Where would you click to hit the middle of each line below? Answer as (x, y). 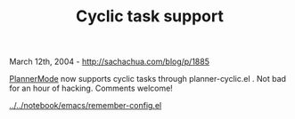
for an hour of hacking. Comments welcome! (91, 88)
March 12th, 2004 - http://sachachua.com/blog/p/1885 (109, 62)
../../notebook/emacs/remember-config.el (86, 106)
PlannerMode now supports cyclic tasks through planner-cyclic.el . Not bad (148, 79)
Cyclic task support (150, 16)
